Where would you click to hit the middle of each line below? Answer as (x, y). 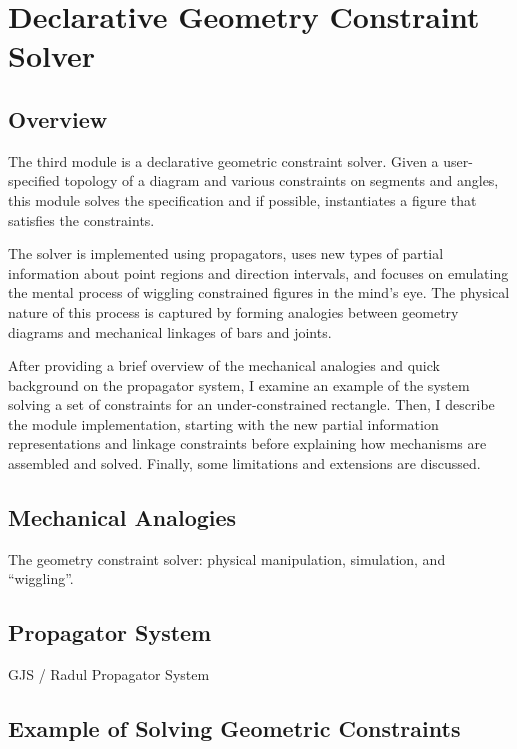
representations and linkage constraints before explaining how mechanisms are (247, 443)
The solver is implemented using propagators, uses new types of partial (226, 253)
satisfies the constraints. (81, 219)
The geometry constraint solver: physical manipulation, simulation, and (227, 558)
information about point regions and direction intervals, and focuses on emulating (258, 272)
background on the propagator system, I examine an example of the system (239, 384)
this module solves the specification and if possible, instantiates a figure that (242, 199)
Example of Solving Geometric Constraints (234, 728)
